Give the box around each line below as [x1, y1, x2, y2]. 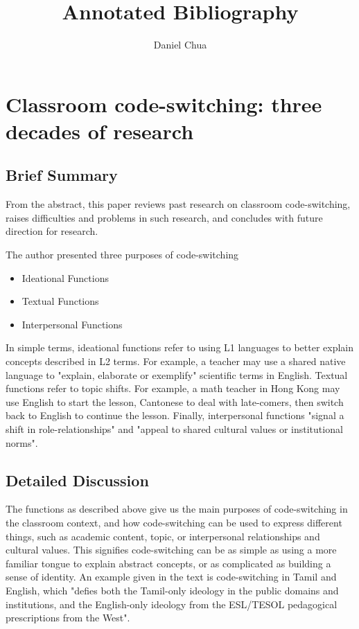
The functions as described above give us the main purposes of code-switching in [6, 502, 348, 516]
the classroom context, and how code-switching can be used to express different [6, 515, 342, 529]
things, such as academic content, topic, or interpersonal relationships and [6, 529, 320, 543]
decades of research [6, 116, 194, 145]
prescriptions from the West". [6, 610, 130, 625]
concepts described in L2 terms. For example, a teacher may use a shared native [6, 354, 346, 369]
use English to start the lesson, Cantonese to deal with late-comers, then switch [6, 394, 344, 409]
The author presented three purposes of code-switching [6, 247, 239, 262]
